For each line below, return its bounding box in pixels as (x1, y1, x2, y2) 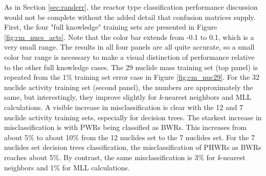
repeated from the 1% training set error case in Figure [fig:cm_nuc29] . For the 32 (4, 72, 260, 82)
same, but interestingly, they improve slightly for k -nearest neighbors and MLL (4, 92, 252, 102)
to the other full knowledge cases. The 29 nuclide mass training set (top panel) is (4, 61, 258, 72)
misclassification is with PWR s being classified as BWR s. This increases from (4, 122, 247, 133)
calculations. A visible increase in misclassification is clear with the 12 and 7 (4, 101, 243, 112)
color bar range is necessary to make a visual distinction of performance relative (4, 51, 255, 62)
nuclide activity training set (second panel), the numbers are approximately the (4, 81, 253, 92)
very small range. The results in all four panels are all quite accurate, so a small (4, 41, 255, 52)
